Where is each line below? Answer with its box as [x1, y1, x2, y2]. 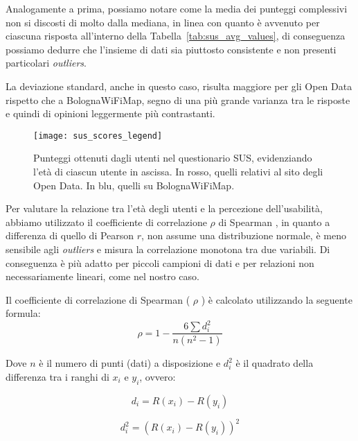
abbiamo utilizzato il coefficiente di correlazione [6, 214, 207, 229]
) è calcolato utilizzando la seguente [201, 292, 352, 306]
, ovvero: [139, 369, 176, 383]
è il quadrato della [235, 356, 314, 370]
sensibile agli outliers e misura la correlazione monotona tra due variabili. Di [6, 241, 330, 256]
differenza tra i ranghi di [6, 369, 109, 383]
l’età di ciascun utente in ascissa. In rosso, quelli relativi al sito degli [33, 164, 323, 178]
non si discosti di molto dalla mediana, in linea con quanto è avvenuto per [6, 15, 320, 29]
